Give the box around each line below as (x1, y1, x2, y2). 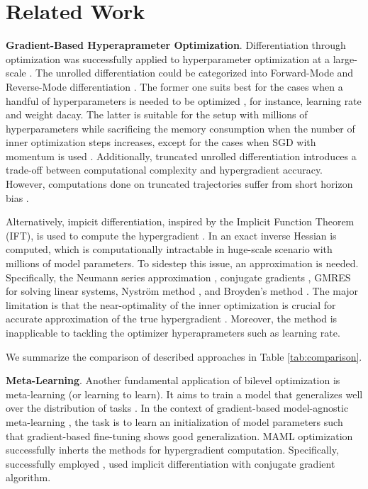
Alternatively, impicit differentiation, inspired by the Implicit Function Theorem (6, 214, 355, 229)
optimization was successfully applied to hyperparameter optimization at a (6, 51, 330, 66)
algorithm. (6, 470, 51, 485)
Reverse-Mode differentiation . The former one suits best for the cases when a (6, 79, 343, 94)
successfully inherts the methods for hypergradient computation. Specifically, (6, 442, 339, 457)
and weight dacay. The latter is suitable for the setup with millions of (6, 107, 308, 122)
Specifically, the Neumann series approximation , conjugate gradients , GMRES (6, 269, 351, 284)
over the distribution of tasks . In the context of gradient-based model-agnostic (6, 400, 349, 415)
